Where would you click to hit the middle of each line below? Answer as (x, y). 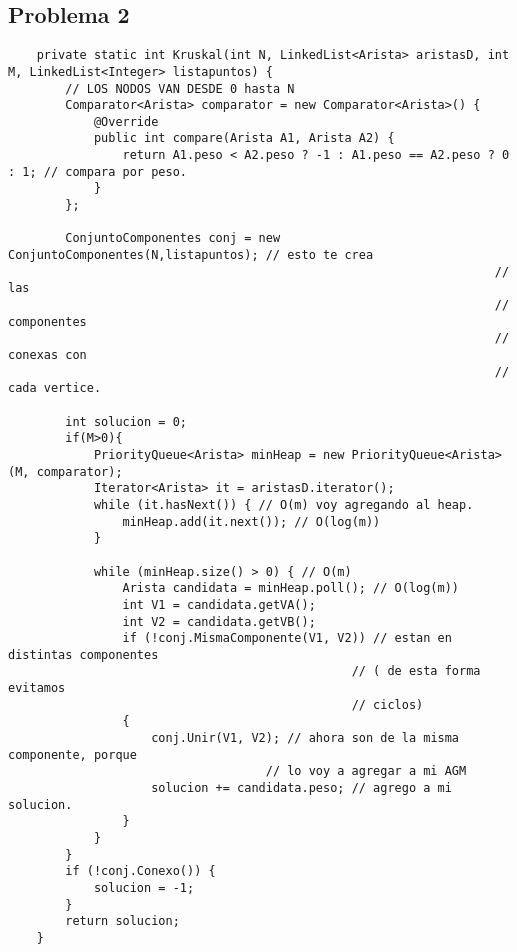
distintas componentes (83, 654)
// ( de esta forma (416, 671)
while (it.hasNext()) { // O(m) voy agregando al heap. (283, 504)
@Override (126, 121)
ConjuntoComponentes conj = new (173, 238)
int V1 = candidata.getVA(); (219, 604)
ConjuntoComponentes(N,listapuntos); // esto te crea (191, 255)
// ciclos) (387, 704)
